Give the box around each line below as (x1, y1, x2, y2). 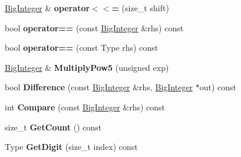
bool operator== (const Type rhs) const (5, 41, 159, 54)
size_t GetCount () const (5, 120, 102, 133)
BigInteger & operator (5, 2, 90, 14)
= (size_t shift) (111, 2, 169, 14)
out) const (199, 81, 237, 93)
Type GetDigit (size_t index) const (5, 140, 138, 153)
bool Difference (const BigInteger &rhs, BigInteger (5, 81, 193, 93)
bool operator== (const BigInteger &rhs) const (5, 21, 184, 34)
